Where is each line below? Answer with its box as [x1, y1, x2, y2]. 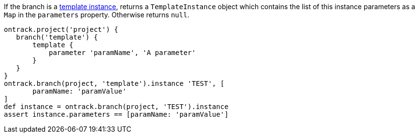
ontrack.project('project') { [4, 26, 119, 33]
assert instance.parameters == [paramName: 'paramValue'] [4, 110, 229, 118]
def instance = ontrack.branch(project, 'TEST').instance [4, 103, 229, 110]
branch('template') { [16, 33, 98, 41]
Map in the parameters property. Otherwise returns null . [4, 11, 189, 19]
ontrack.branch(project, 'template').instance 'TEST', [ [4, 80, 225, 87]
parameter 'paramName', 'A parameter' [48, 49, 196, 56]
